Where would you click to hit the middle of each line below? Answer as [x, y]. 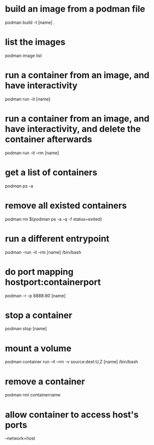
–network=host [20, 438]
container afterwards [49, 139]
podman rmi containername [33, 395]
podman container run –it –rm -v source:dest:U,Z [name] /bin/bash [72, 362]
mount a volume [38, 348]
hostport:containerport [53, 282]
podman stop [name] [26, 329]
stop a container [39, 315]
